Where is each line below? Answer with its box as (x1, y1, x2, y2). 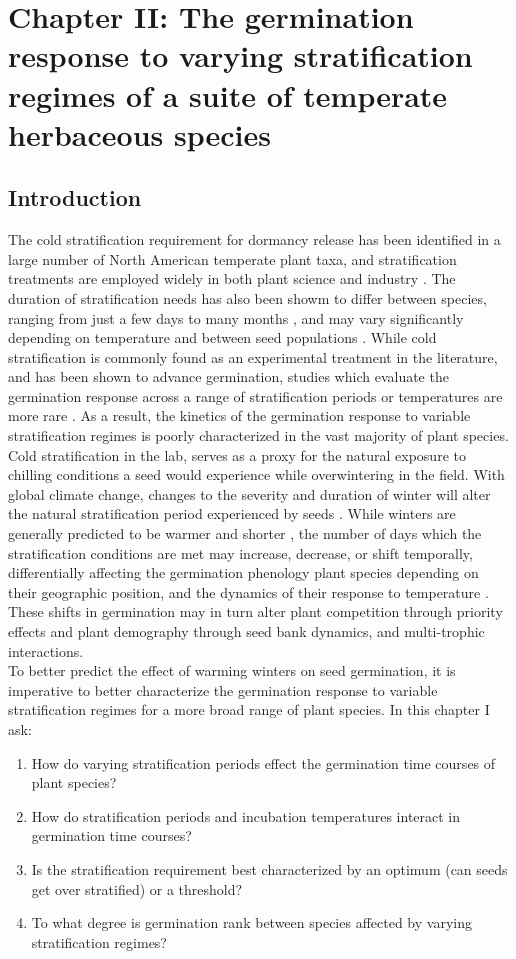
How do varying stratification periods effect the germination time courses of (31, 752, 496, 773)
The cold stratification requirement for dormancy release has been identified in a (8, 229, 501, 250)
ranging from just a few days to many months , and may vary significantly (8, 307, 464, 328)
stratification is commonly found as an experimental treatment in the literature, (8, 346, 498, 367)
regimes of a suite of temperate (8, 74, 448, 115)
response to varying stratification (8, 35, 473, 76)
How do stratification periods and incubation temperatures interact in (31, 805, 461, 826)
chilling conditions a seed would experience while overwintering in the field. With (8, 464, 505, 485)
